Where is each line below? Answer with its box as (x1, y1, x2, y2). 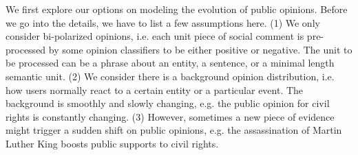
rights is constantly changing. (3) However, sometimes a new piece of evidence (6, 109, 335, 123)
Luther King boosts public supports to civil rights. (6, 136, 219, 150)
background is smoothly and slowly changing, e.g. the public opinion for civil (6, 96, 330, 110)
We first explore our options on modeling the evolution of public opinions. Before (6, 2, 348, 16)
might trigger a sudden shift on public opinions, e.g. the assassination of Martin (6, 123, 342, 137)
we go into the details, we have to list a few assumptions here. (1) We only (6, 15, 320, 29)
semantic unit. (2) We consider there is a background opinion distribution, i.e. (6, 69, 335, 83)
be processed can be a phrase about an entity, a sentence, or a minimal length (6, 56, 335, 70)
